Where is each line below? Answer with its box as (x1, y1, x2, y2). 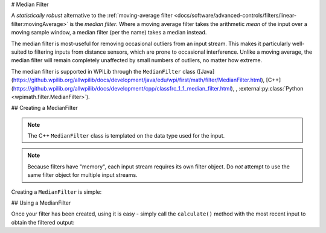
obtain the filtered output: (11, 219, 75, 226)
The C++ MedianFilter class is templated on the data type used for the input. (27, 132, 225, 139)
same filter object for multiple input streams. (27, 171, 138, 179)
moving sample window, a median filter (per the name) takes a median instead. (11, 29, 207, 36)
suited (11, 48, 27, 56)
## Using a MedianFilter (11, 199, 71, 206)
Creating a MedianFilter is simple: (11, 188, 102, 196)
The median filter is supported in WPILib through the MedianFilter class (11, 68, 196, 75)
